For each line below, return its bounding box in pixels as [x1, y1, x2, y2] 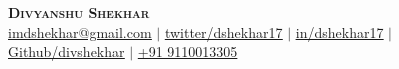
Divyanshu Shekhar [8, 2, 150, 22]
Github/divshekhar [8, 41, 125, 62]
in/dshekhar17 [295, 21, 384, 42]
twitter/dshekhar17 [164, 21, 283, 42]
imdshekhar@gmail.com [8, 21, 152, 42]
